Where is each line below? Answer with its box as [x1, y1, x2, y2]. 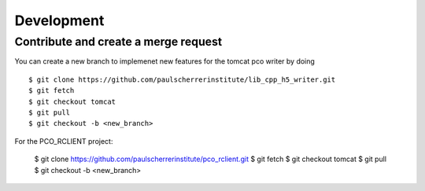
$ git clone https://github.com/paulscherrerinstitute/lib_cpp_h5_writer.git [28, 75, 336, 84]
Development [14, 12, 105, 29]
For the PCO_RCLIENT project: [14, 136, 113, 145]
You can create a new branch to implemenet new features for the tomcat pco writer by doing [14, 57, 315, 66]
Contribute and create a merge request [14, 35, 223, 49]
